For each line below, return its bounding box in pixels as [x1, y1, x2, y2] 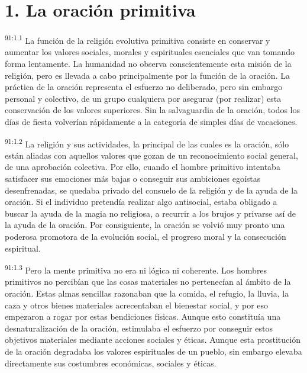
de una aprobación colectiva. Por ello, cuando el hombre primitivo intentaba [5, 160, 280, 173]
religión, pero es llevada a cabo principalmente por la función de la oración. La [5, 69, 290, 81]
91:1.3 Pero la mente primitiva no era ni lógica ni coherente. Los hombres [5, 262, 267, 276]
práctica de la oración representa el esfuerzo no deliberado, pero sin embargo [5, 81, 283, 93]
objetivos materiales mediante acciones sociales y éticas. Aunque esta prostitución [5, 333, 300, 346]
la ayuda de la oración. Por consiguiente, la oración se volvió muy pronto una [5, 218, 285, 231]
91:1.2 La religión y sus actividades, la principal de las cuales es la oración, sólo [5, 136, 289, 150]
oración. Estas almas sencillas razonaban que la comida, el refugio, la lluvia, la [5, 287, 289, 299]
